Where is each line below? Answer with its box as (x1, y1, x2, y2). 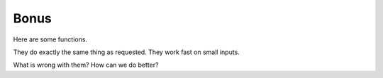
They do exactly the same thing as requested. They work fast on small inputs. (13, 48, 240, 56)
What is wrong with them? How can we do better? (13, 60, 159, 70)
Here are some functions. (13, 35, 88, 44)
